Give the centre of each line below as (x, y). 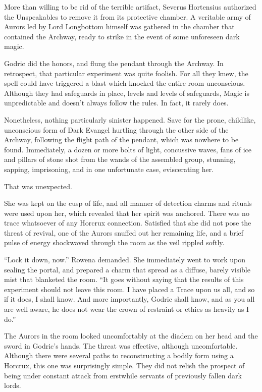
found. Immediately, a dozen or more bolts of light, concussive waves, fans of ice (128, 149)
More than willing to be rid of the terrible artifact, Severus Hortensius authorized (130, 7)
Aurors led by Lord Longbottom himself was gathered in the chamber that (119, 26)
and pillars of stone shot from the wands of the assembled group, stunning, (120, 159)
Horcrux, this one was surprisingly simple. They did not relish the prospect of (124, 365)
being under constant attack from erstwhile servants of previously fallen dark (123, 375)
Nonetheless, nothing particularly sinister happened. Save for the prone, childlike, (130, 119)
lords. (13, 385)
